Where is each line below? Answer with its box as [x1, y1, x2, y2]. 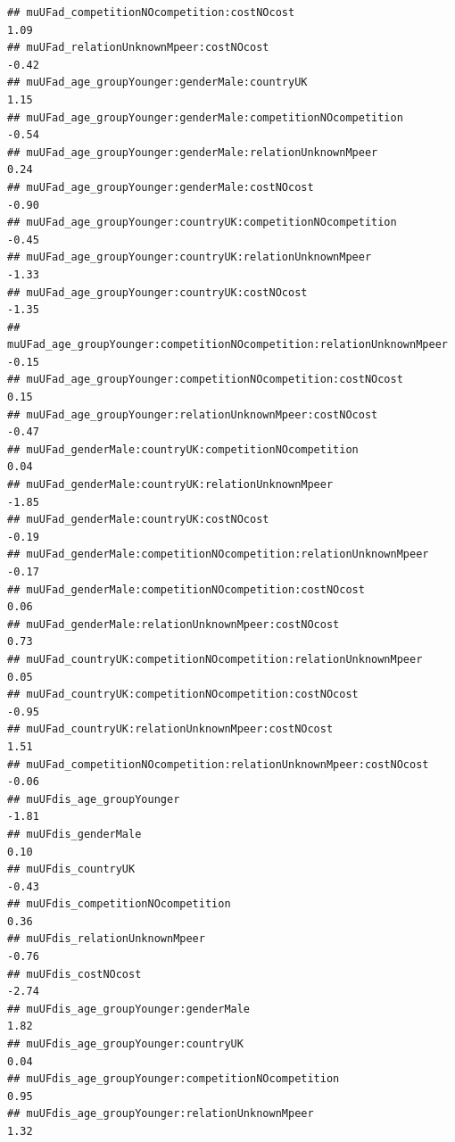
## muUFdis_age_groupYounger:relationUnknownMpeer [7, 1107, 314, 1121]
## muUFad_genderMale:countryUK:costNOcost [7, 513, 269, 526]
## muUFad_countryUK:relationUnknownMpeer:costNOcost [7, 723, 334, 736]
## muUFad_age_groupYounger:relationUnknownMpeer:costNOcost [7, 408, 378, 421]
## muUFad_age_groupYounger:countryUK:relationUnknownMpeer [7, 251, 372, 264]
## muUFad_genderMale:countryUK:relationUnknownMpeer [7, 478, 334, 492]
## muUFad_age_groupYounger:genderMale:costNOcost [7, 180, 314, 194]
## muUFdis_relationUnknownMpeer [7, 932, 205, 946]
